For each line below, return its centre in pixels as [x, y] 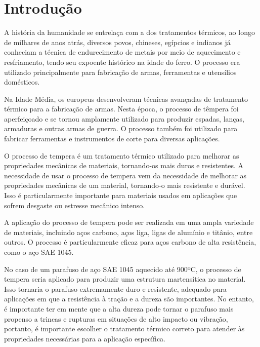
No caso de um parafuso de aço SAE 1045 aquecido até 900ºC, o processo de [123, 269]
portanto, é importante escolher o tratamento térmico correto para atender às [124, 329]
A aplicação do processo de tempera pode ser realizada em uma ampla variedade [129, 222]
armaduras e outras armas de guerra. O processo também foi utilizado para [121, 128]
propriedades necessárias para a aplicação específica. [85, 338]
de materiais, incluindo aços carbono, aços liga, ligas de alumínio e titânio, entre [128, 232]
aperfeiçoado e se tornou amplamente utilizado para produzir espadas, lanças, [124, 118]
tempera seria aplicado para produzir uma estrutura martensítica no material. [125, 279]
